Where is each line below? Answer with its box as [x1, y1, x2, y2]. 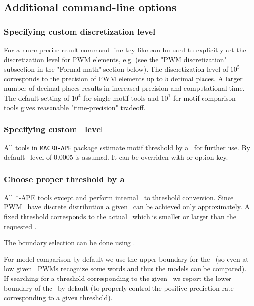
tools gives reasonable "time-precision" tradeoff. [4, 102, 146, 112]
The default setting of [4, 92, 70, 102]
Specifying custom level [4, 123, 103, 135]
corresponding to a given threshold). [4, 292, 113, 303]
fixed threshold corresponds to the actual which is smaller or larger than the [4, 211, 236, 222]
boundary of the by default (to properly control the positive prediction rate [4, 282, 234, 293]
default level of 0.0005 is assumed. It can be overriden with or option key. [4, 152, 228, 162]
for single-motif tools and [83, 92, 159, 102]
